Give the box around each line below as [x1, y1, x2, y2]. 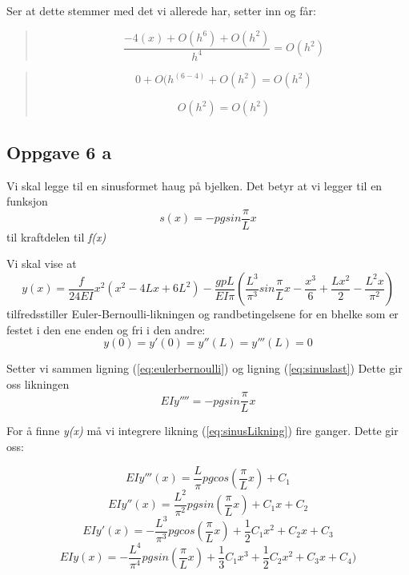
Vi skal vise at [6, 255, 77, 272]
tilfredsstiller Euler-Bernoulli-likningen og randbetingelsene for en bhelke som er [6, 305, 399, 322]
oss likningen [6, 375, 70, 392]
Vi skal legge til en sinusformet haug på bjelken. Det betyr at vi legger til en [6, 177, 383, 194]
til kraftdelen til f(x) [6, 228, 106, 245]
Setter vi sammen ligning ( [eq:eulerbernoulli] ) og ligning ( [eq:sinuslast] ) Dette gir [6, 360, 403, 377]
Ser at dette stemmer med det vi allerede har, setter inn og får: [6, 2, 316, 18]
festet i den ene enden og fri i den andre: [6, 321, 206, 337]
